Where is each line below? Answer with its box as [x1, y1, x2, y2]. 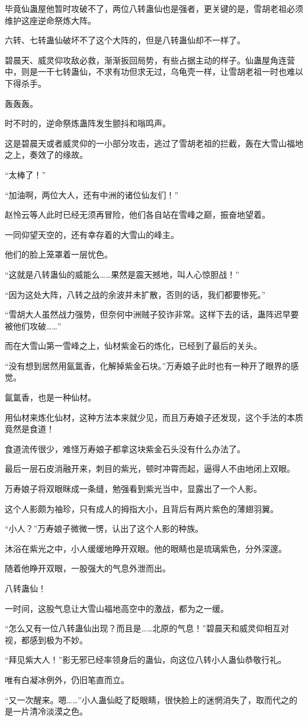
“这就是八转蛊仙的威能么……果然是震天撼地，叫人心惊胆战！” [5, 268, 239, 280]
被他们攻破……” [5, 319, 62, 332]
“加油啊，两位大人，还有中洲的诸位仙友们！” [5, 188, 179, 201]
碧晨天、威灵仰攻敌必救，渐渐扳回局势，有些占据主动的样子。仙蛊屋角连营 [5, 53, 295, 66]
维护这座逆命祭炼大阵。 [5, 14, 96, 26]
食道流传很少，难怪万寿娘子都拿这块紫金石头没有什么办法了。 [5, 442, 245, 455]
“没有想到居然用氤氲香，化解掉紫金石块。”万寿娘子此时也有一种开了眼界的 [5, 359, 291, 371]
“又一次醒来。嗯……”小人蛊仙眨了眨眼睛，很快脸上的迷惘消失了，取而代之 [5, 693, 289, 706]
